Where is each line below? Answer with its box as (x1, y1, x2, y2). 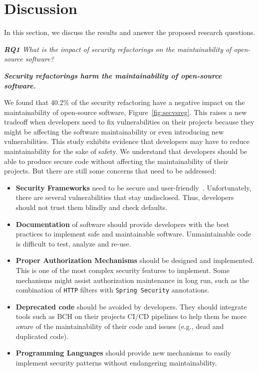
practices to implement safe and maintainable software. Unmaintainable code (15, 228, 252, 239)
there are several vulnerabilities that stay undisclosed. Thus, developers (15, 192, 234, 202)
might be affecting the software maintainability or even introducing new (4, 126, 224, 136)
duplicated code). (15, 330, 69, 341)
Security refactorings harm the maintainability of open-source (4, 70, 222, 80)
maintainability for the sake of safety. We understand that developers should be (4, 146, 248, 156)
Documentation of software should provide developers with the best (15, 218, 230, 229)
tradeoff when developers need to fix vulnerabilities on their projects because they (4, 116, 255, 127)
